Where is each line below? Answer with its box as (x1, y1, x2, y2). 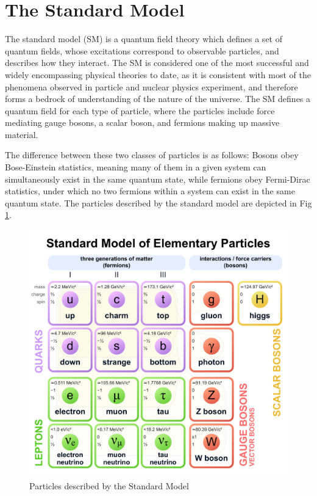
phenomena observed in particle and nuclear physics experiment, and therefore (5, 80, 298, 93)
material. (5, 128, 38, 140)
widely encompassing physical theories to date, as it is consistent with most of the (5, 68, 311, 81)
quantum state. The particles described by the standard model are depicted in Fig (5, 196, 312, 209)
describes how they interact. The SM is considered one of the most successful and (5, 56, 309, 69)
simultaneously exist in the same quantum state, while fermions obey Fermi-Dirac (5, 172, 310, 185)
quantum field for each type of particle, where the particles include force (5, 104, 275, 117)
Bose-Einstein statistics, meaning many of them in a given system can (5, 161, 266, 173)
